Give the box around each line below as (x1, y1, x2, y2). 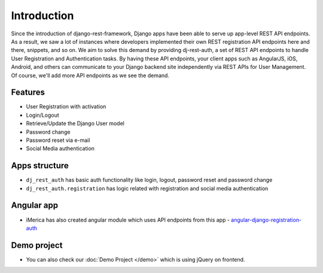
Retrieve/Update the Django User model (26, 120, 125, 127)
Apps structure (11, 160, 69, 171)
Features (11, 87, 45, 98)
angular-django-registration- (231, 216, 302, 223)
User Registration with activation (26, 103, 106, 110)
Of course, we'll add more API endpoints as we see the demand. (11, 72, 170, 79)
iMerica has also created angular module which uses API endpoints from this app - (26, 216, 230, 223)
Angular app (11, 201, 59, 211)
